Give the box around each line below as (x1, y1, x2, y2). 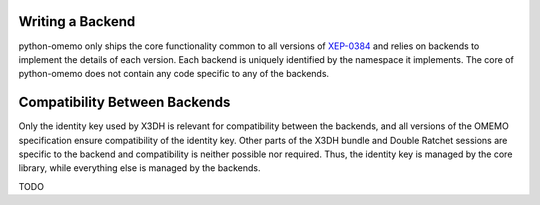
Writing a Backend (18, 13, 136, 30)
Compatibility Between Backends (18, 94, 231, 111)
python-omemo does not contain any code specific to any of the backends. (18, 68, 330, 80)
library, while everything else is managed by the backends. (18, 162, 261, 174)
